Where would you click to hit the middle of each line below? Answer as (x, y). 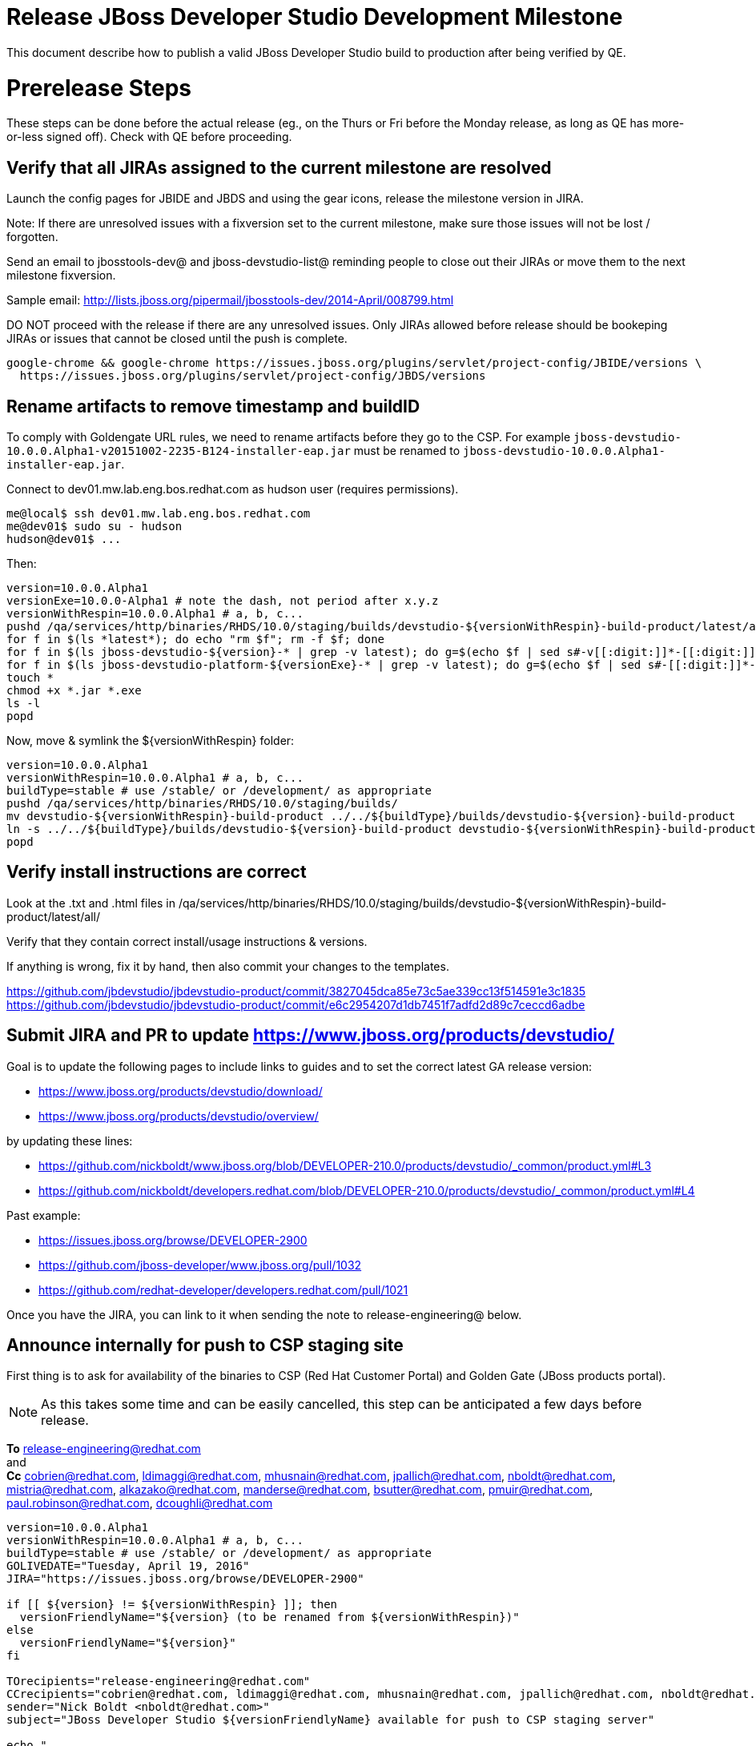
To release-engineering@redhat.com (104, 1449)
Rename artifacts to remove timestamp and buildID (213, 406)
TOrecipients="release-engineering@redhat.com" (159, 1682)
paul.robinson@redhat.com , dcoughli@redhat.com (140, 1503)
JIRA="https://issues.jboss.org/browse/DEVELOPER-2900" (185, 1579)
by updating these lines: (70, 1141)
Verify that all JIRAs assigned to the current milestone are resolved (279, 167)
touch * (30, 677)
